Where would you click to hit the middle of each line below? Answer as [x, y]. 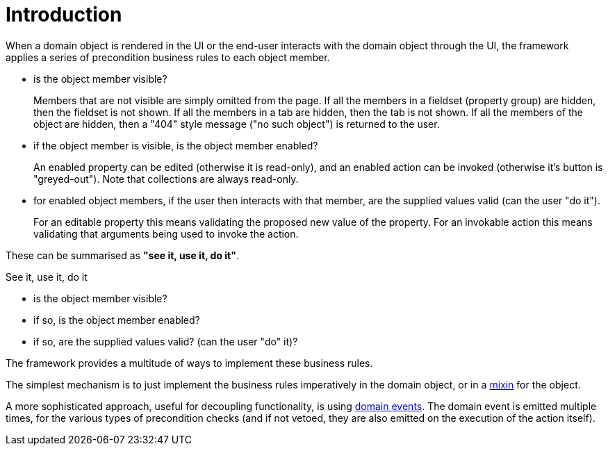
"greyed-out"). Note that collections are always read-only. [166, 179]
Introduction [64, 15]
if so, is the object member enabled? [117, 320]
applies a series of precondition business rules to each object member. [168, 57]
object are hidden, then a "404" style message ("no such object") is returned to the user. [237, 124]
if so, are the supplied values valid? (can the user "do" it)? [166, 341]
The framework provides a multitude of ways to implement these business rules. [189, 363]
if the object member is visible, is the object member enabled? [176, 145]
